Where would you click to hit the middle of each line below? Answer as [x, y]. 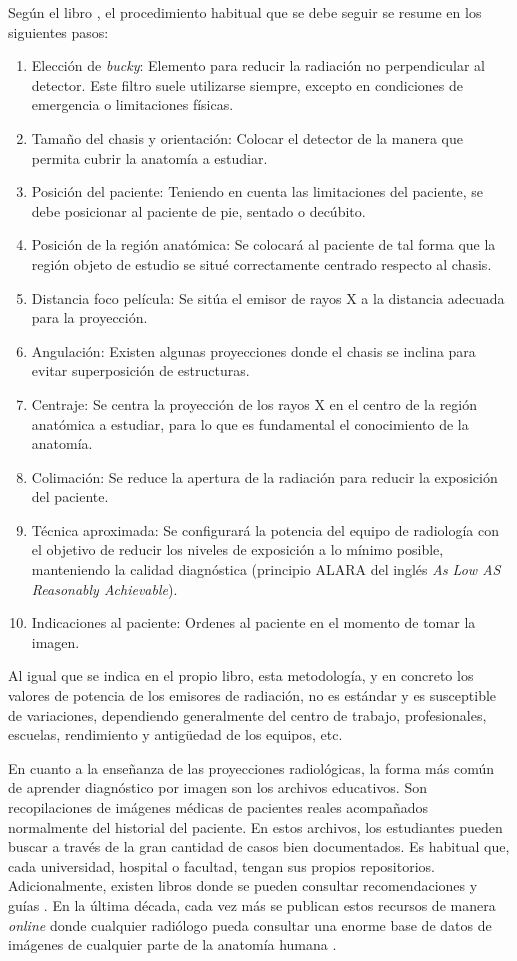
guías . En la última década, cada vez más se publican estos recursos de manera [252, 904]
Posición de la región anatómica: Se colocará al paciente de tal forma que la [263, 244]
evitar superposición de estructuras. [140, 370]
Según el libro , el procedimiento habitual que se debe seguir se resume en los [245, 12]
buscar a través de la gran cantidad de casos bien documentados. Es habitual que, [259, 846]
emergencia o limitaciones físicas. [132, 104]
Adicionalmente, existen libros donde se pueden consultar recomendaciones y [243, 885]
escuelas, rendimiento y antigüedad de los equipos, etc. [175, 734]
